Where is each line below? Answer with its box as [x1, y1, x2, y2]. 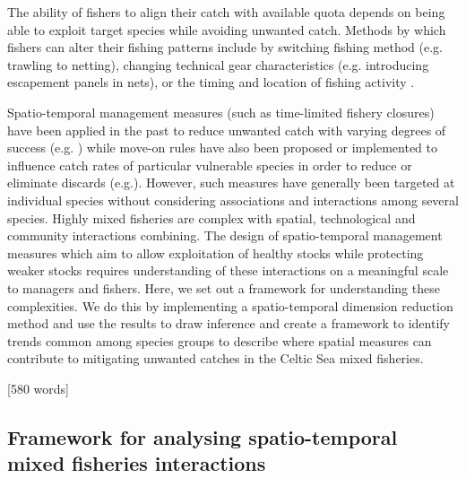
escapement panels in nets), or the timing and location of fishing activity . [7, 73, 415, 91]
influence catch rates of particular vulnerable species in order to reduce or [7, 155, 412, 174]
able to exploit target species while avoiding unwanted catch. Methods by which [7, 20, 446, 39]
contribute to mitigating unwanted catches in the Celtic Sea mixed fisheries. [7, 349, 424, 368]
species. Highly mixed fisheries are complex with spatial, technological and [7, 208, 416, 227]
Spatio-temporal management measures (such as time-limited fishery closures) [7, 102, 435, 121]
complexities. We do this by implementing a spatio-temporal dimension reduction [7, 296, 453, 315]
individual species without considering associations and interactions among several [7, 190, 459, 209]
